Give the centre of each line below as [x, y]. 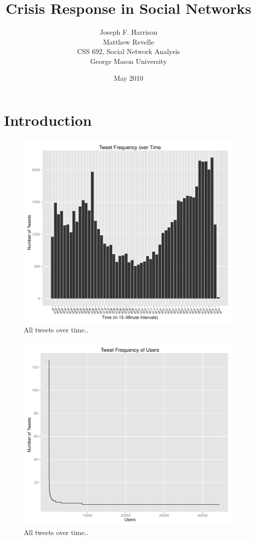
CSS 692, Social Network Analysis [128, 51]
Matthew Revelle [128, 41]
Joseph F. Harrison [128, 32]
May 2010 [128, 78]
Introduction [48, 120]
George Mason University [128, 61]
